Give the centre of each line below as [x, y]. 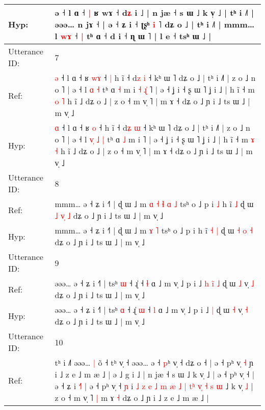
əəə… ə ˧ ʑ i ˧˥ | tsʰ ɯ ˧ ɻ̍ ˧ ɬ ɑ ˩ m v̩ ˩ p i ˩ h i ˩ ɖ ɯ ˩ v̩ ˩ [154, 283]
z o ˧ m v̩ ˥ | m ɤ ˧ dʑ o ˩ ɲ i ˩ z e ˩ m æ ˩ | [132, 398]
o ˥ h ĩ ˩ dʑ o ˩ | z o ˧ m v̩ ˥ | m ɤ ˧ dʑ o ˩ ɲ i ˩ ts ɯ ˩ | [152, 101]
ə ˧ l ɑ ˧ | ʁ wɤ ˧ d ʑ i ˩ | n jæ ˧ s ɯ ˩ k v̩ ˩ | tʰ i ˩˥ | [154, 12]
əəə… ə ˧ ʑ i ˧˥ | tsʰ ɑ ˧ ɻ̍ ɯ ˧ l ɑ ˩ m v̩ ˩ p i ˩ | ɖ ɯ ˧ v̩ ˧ [151, 310]
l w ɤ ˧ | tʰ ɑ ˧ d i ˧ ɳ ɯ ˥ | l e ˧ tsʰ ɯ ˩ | [133, 36]
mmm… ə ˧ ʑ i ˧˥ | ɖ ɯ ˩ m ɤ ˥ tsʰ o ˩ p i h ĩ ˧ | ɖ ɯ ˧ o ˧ [154, 230]
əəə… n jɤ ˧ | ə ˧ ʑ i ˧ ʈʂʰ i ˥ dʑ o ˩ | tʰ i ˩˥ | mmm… [155, 24]
